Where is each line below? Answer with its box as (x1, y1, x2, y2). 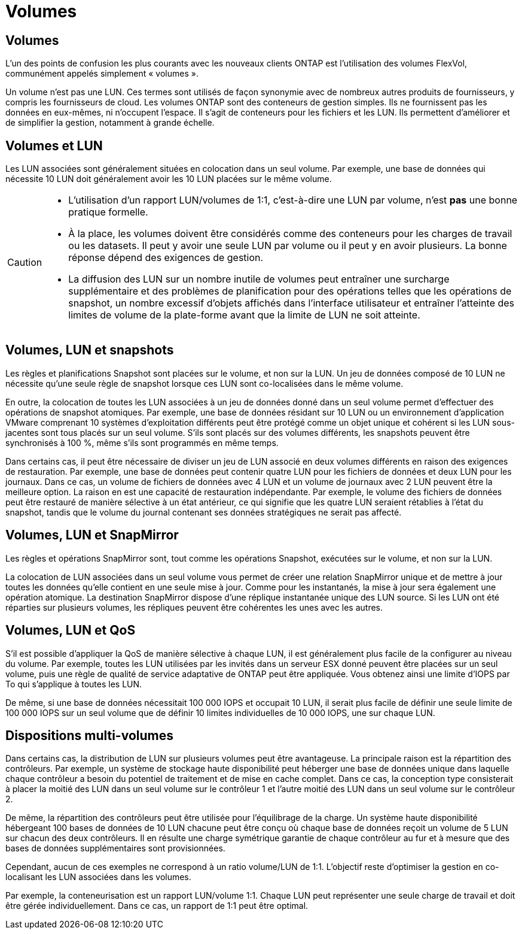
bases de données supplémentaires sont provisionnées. (5, 843, 225, 854)
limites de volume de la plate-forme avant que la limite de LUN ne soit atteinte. (68, 309, 420, 322)
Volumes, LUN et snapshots (5, 342, 174, 358)
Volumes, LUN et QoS (5, 623, 136, 638)
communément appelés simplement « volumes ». (5, 68, 199, 79)
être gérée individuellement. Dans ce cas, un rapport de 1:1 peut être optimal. (5, 900, 309, 911)
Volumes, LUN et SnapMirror (5, 527, 179, 543)
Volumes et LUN (5, 138, 103, 153)
